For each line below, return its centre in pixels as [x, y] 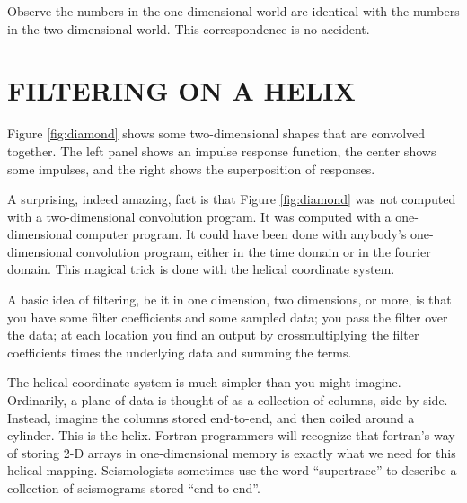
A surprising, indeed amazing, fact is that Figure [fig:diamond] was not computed [232, 199]
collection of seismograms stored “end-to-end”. [134, 488]
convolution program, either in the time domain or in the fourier [254, 251]
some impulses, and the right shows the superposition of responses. [191, 168]
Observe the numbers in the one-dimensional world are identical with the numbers [233, 11]
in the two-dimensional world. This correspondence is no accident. [189, 28]
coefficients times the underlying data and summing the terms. [180, 352]
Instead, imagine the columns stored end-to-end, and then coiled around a [211, 417]
